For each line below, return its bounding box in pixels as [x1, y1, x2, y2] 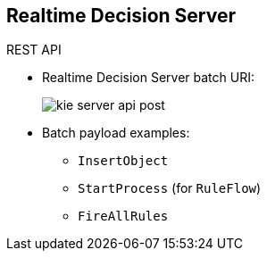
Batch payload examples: [42, 125, 190, 141]
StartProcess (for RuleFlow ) [78, 180, 262, 196]
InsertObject [78, 154, 169, 169]
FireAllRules [78, 209, 169, 224]
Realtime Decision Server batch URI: [42, 70, 254, 86]
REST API [6, 42, 62, 58]
